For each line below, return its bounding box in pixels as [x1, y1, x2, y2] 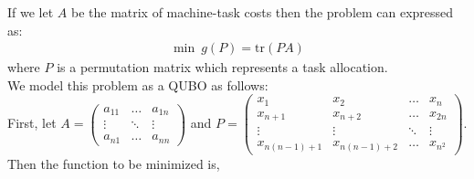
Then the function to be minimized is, [7, 154, 220, 174]
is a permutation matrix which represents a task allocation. [57, 58, 388, 77]
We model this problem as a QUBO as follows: [7, 75, 269, 94]
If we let [7, 3, 54, 21]
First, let [7, 113, 57, 132]
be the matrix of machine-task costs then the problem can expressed [70, 3, 454, 21]
